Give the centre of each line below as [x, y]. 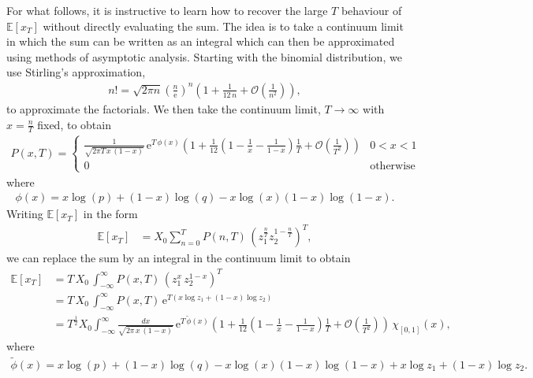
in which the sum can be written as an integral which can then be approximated [201, 41]
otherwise [393, 167]
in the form [110, 214]
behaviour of [371, 10]
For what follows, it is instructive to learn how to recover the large [167, 10]
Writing [25, 214]
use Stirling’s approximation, [76, 72]
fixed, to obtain [74, 124]
